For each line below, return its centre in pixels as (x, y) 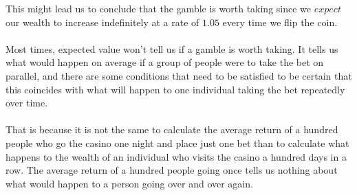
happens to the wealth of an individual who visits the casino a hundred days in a (176, 156)
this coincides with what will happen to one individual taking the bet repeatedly (175, 89)
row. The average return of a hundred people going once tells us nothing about (172, 170)
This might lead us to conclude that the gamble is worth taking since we (159, 8)
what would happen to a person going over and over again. (129, 183)
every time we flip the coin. (280, 22)
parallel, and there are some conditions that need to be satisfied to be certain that (179, 75)
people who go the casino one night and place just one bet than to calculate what (177, 142)
